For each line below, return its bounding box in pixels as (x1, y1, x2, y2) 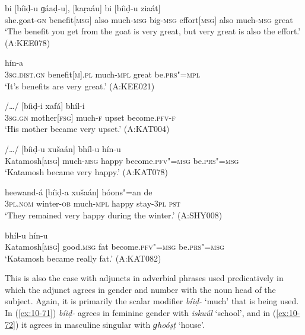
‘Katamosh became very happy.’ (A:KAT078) (5, 166, 169, 178)
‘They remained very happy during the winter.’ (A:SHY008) (5, 208, 223, 221)
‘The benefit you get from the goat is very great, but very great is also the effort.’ (5, 25, 301, 37)
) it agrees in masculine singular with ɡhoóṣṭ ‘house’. (15, 318, 205, 330)
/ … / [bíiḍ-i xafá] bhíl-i (5, 99, 85, 112)
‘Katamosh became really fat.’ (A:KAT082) (5, 252, 161, 264)
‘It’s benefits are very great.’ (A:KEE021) (5, 79, 155, 92)
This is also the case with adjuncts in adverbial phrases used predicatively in (5, 272, 284, 284)
